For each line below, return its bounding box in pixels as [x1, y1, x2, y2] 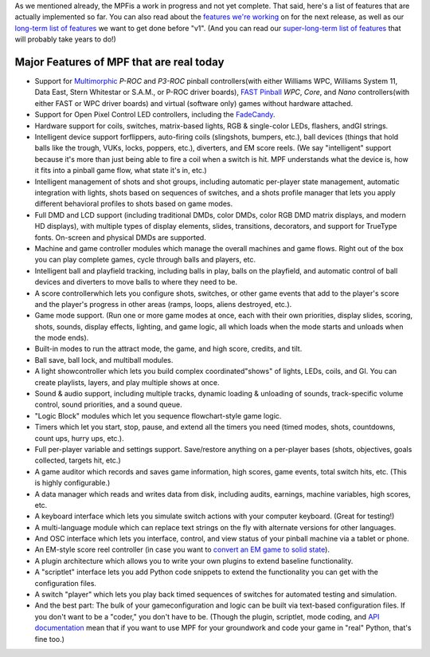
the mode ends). [34, 333, 89, 343]
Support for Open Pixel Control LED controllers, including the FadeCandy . [34, 110, 276, 120]
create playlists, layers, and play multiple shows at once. [34, 377, 220, 387]
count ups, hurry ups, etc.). [34, 433, 124, 443]
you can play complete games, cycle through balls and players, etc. [34, 255, 256, 265]
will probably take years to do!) [14, 34, 117, 44]
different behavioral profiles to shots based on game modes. [34, 199, 233, 209]
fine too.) [34, 634, 65, 643]
